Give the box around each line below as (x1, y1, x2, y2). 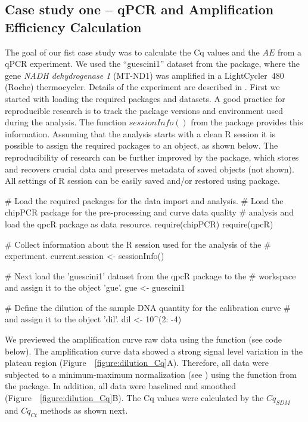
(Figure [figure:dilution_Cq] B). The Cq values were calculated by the (5, 392, 264, 404)
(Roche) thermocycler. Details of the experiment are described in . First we (5, 81, 280, 93)
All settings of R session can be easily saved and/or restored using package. (5, 174, 280, 187)
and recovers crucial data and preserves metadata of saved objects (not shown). (5, 162, 294, 175)
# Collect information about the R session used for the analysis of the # (5, 238, 271, 250)
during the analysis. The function (5, 116, 127, 128)
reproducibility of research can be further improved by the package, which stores (5, 150, 299, 163)
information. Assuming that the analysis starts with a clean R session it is (5, 127, 276, 140)
